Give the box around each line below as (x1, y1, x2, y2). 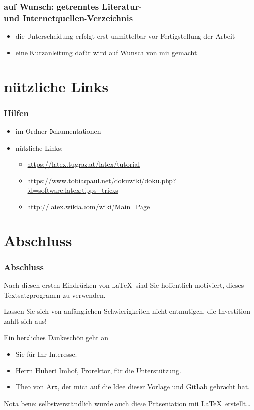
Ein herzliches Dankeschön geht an (4, 332, 109, 342)
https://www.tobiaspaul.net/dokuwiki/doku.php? (27, 175, 176, 185)
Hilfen (4, 106, 28, 119)
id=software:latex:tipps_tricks (27, 185, 118, 195)
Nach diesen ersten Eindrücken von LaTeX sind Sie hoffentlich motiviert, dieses (4, 280, 244, 290)
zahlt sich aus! (4, 315, 47, 326)
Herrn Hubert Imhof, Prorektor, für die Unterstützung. (15, 365, 181, 375)
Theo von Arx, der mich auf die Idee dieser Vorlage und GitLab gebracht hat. (15, 382, 250, 392)
